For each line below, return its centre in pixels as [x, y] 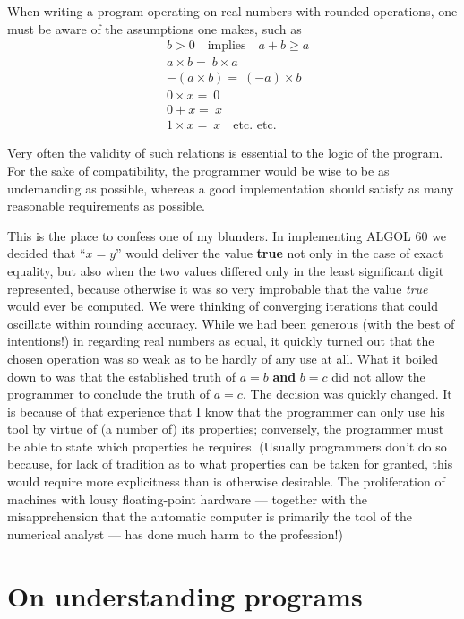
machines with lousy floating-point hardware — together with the [188, 499]
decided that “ [47, 253]
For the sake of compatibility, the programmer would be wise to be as [198, 170]
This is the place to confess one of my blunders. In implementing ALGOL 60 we [227, 235]
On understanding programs [185, 595]
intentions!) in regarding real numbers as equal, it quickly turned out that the [221, 341]
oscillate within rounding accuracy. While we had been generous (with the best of [231, 323]
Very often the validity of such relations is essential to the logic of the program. [225, 153]
